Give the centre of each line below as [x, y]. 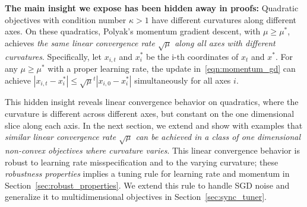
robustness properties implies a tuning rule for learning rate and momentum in [147, 173]
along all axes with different [225, 42]
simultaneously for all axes [183, 80]
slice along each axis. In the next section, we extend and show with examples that [154, 125]
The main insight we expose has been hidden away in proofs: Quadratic [152, 8]
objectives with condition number [66, 19]
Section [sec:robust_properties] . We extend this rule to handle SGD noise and [147, 185]
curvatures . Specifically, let [53, 56]
